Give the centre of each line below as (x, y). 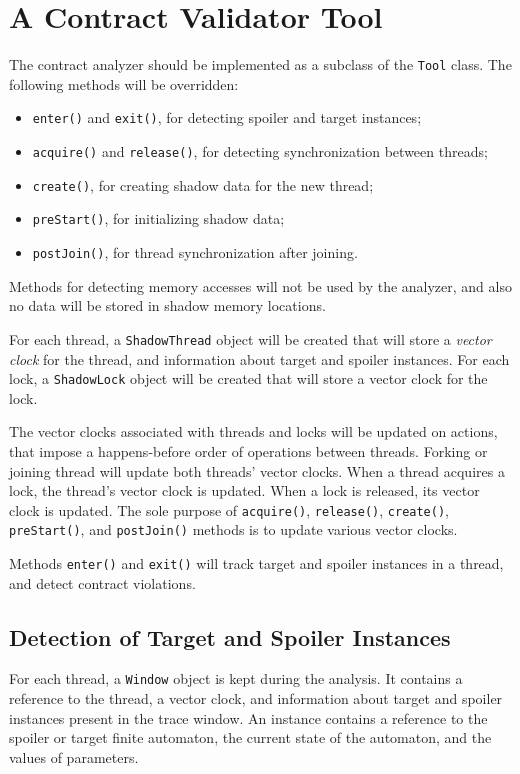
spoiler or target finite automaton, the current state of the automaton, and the (250, 737)
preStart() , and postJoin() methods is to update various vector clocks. (233, 529)
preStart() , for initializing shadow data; (158, 218)
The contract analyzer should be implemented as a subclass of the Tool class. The (260, 64)
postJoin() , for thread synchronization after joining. (195, 252)
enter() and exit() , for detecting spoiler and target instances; (227, 117)
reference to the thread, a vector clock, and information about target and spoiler (256, 698)
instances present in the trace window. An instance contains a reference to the (248, 717)
